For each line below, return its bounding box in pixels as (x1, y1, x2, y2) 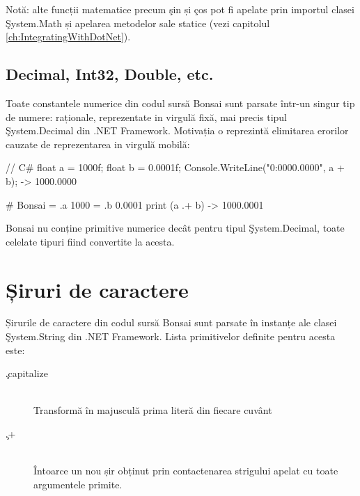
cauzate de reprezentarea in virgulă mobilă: (6, 136, 190, 151)
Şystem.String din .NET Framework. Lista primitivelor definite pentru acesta (6, 329, 336, 344)
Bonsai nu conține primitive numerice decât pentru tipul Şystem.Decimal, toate (6, 221, 345, 235)
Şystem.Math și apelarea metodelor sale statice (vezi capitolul (6, 15, 270, 30)
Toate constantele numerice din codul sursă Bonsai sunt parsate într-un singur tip (6, 95, 355, 110)
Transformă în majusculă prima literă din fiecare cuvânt (33, 403, 272, 417)
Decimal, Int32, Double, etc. (6, 63, 214, 85)
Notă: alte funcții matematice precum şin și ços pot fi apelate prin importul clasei (6, 2, 354, 16)
